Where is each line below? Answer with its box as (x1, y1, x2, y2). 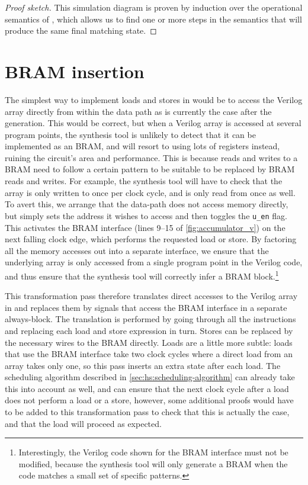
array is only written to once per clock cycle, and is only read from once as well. (5, 186, 296, 198)
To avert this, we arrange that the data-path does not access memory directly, (5, 198, 288, 210)
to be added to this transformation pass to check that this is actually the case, (5, 406, 290, 418)
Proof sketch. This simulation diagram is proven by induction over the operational (5, 1, 303, 13)
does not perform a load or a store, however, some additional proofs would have (5, 394, 294, 406)
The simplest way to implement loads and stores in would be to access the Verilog (5, 93, 303, 105)
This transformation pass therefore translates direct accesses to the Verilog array (5, 290, 298, 302)
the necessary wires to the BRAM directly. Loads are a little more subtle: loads (5, 336, 293, 348)
